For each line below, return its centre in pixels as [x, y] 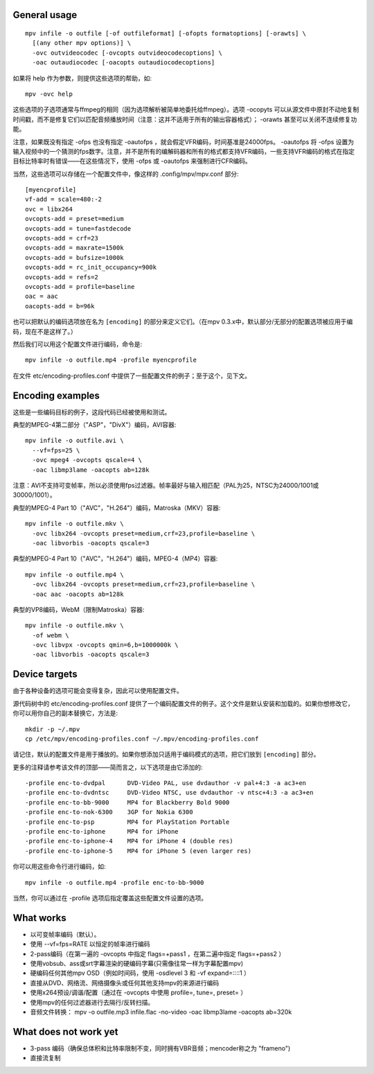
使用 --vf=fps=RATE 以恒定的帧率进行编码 [90, 944]
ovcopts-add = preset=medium [74, 219]
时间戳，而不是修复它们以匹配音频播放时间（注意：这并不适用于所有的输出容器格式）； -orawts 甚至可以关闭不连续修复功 [185, 119]
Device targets [45, 675]
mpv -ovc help [49, 94]
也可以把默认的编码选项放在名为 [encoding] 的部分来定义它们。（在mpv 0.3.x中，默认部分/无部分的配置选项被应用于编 [183, 322]
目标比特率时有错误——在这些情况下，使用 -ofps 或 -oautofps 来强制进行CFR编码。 [132, 161]
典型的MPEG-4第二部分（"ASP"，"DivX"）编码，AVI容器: [95, 425]
